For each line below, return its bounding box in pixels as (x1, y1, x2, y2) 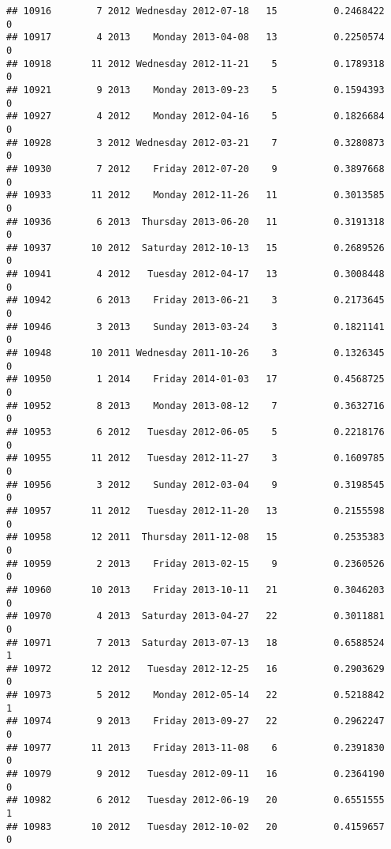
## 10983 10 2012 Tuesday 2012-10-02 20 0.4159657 (6, 821, 385, 832)
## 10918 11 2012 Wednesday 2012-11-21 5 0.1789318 (6, 58, 385, 69)
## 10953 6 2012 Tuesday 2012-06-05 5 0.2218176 (6, 426, 385, 438)
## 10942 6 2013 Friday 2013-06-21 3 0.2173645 (6, 295, 385, 306)
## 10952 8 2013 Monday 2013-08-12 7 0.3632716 (6, 400, 385, 411)
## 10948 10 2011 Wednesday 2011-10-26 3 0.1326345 (6, 347, 385, 359)
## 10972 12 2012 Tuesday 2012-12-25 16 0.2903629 (6, 663, 385, 674)
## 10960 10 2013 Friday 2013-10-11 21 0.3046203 (6, 584, 385, 595)
